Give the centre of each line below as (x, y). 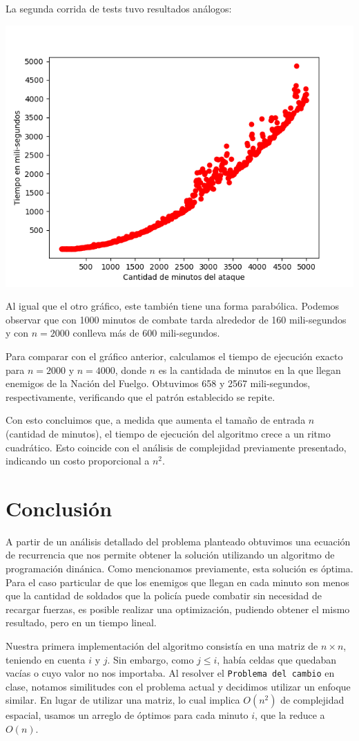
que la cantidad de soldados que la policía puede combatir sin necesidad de (164, 595)
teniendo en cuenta (46, 659)
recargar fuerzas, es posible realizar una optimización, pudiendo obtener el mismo (178, 609)
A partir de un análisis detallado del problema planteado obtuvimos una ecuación (178, 541)
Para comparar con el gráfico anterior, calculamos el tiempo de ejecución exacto (174, 356)
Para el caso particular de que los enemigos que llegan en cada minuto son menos (177, 582)
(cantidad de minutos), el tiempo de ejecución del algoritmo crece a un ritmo (168, 433)
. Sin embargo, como (151, 659)
